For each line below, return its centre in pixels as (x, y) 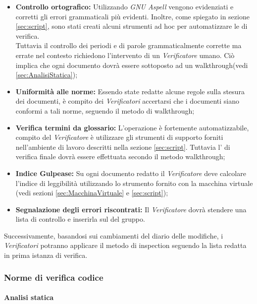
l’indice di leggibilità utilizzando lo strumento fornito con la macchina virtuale (134, 183)
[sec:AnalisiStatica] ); (47, 75)
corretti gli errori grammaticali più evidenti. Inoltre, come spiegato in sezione (132, 16)
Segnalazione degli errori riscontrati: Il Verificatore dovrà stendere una (131, 209)
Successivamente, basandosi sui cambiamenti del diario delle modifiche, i (114, 235)
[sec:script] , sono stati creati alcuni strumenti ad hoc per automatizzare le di (131, 26)
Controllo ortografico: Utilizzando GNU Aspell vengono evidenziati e (125, 6)
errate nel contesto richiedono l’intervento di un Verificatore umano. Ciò (125, 55)
